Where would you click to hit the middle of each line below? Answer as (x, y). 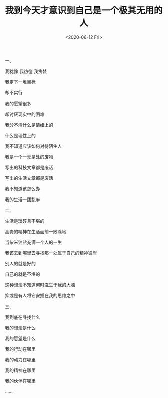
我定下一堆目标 (20, 82)
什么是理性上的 (20, 135)
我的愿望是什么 (20, 338)
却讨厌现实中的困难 (25, 114)
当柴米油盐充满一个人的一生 (34, 242)
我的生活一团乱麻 (23, 200)
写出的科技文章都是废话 (29, 167)
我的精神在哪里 (20, 370)
